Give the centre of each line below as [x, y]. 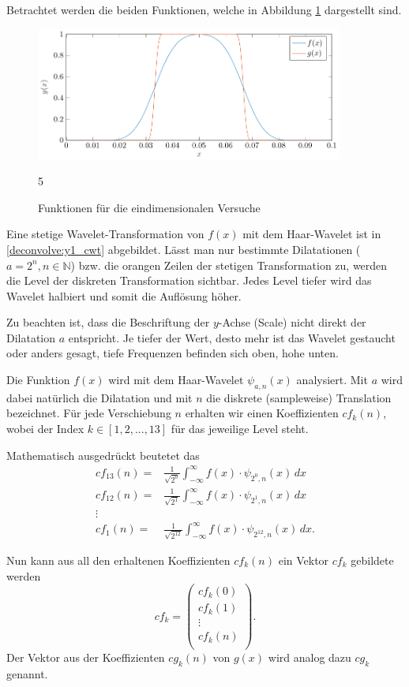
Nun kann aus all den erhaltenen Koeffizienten [118, 560]
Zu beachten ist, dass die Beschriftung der [108, 322]
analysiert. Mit [332, 380]
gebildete [372, 560]
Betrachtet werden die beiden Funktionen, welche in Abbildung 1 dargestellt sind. [204, 9]
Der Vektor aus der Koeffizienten [86, 657]
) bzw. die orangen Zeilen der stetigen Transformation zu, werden [229, 265]
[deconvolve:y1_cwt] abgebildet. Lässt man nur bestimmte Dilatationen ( [184, 249]
